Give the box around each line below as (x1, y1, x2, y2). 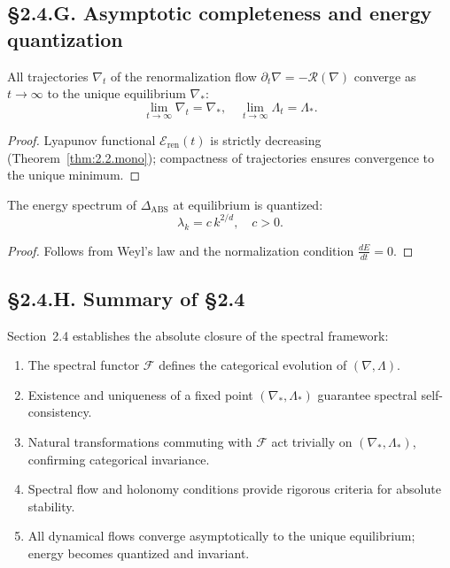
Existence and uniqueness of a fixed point (27, 385, 253, 403)
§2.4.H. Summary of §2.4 (7, 284, 245, 311)
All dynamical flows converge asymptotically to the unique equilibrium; (27, 526, 415, 545)
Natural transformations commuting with (27, 433, 252, 451)
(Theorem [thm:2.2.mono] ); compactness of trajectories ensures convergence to (7, 148, 434, 166)
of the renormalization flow (110, 66, 257, 85)
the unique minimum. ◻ (7, 165, 141, 184)
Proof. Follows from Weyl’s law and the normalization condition (7, 241, 354, 259)
